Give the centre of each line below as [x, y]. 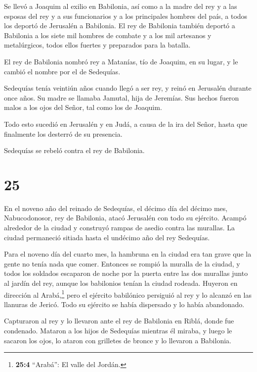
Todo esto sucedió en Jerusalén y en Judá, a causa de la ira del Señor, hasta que [126, 124]
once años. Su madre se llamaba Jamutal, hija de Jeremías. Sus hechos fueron [122, 97]
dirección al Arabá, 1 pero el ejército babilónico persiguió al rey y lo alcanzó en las [128, 294]
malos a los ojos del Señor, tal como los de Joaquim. [83, 107]
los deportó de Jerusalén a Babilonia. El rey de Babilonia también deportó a [120, 26]
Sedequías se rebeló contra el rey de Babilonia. [74, 150]
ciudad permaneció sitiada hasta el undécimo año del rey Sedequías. [107, 237]
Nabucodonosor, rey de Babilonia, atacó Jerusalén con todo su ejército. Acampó [125, 218]
